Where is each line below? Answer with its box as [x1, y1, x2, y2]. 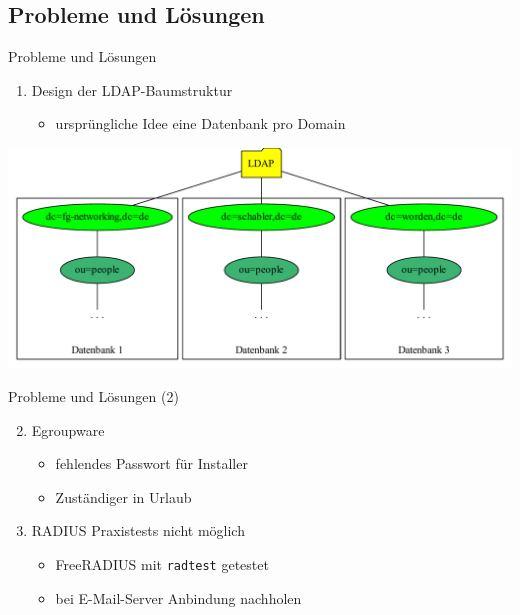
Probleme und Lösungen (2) [8, 386, 179, 407]
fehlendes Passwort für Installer [55, 453, 248, 474]
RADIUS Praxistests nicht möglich [31, 520, 245, 541]
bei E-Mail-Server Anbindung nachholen [55, 587, 302, 608]
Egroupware [31, 419, 105, 440]
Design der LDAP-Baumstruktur [31, 79, 233, 100]
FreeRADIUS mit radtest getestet [55, 554, 269, 575]
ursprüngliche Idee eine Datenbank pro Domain [55, 113, 346, 134]
